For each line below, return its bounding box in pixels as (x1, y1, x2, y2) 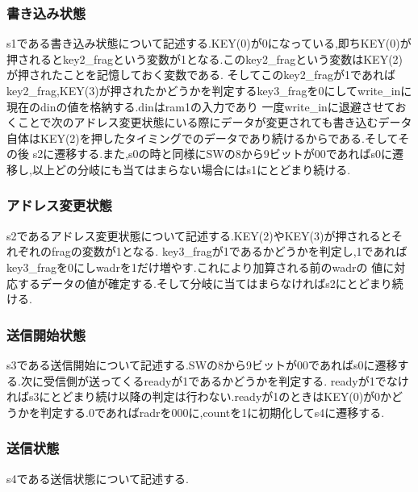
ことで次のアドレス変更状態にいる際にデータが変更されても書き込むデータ (17, 114, 412, 131)
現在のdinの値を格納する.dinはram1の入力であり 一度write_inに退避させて (6, 98, 395, 115)
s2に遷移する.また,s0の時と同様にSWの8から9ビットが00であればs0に (32, 145, 393, 162)
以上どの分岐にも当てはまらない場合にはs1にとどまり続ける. (31, 161, 351, 177)
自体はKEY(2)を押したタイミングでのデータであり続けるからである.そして (6, 129, 399, 146)
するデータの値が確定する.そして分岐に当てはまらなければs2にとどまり (17, 274, 392, 291)
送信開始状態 (6, 324, 86, 344)
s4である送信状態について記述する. (6, 469, 189, 486)
